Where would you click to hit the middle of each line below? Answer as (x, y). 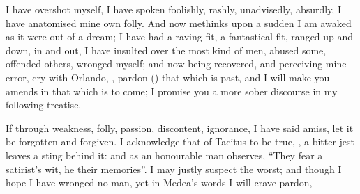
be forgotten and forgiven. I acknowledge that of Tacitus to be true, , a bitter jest (180, 142)
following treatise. (44, 105)
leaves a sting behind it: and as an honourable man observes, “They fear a (164, 155)
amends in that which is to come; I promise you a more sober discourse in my (172, 91)
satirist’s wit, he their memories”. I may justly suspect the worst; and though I (174, 169)
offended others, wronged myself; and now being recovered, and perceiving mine (176, 64)
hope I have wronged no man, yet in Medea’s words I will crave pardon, (159, 183)
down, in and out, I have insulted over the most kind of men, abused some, (166, 50)
